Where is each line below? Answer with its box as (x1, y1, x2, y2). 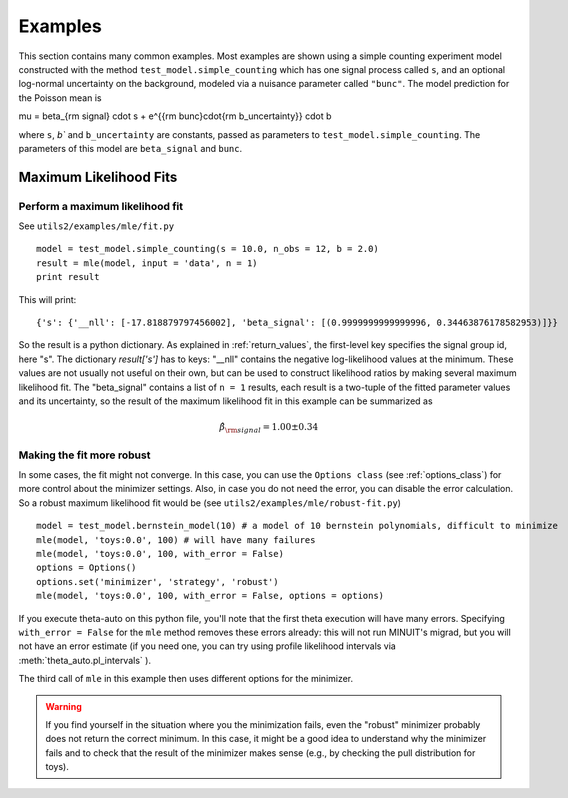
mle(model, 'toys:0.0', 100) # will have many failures (36, 534, 316, 545)
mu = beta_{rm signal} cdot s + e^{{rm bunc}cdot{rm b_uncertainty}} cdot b (18, 110, 332, 122)
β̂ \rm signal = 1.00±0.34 (219, 421, 319, 435)
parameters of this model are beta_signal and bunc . (18, 142, 243, 154)
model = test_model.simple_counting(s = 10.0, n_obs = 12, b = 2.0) (36, 243, 379, 255)
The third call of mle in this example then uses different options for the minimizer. (18, 673, 354, 685)
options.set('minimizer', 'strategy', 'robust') (36, 576, 279, 587)
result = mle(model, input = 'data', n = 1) (36, 257, 259, 269)
